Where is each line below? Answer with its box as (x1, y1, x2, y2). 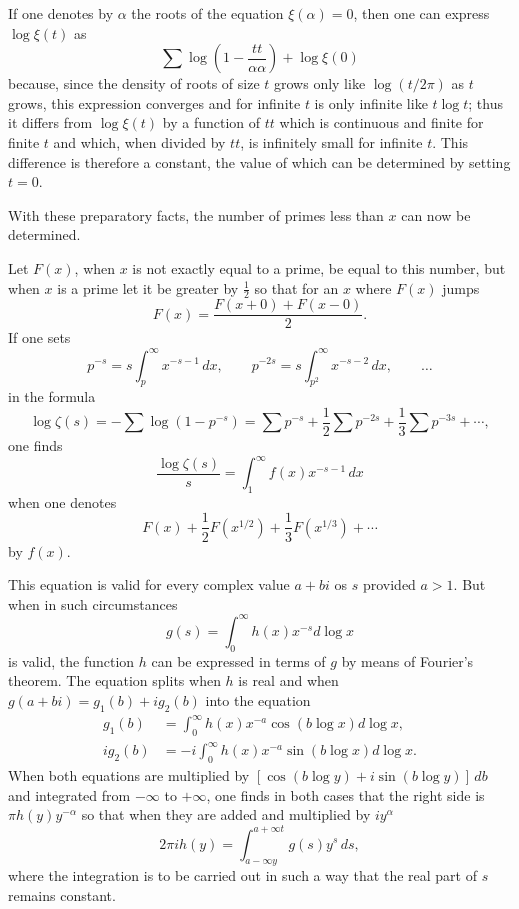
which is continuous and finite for (279, 112, 484, 133)
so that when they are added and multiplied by (81, 804, 371, 825)
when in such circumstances (8, 593, 178, 614)
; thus (468, 92, 504, 113)
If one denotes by (8, 3, 114, 23)
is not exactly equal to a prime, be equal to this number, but (132, 257, 506, 278)
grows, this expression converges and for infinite (8, 92, 301, 113)
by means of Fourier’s (341, 650, 474, 671)
